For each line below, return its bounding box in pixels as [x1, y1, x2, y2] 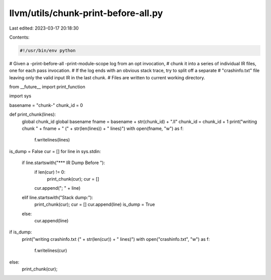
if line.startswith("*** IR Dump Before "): [22, 160, 105, 166]
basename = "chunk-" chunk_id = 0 [9, 102, 83, 108]
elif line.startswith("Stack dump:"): [22, 194, 93, 200]
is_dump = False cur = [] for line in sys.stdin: [9, 148, 101, 154]
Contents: [9, 34, 30, 40]
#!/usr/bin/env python [20, 48, 76, 53]
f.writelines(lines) [34, 137, 70, 143]
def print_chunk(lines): [9, 111, 56, 117]
